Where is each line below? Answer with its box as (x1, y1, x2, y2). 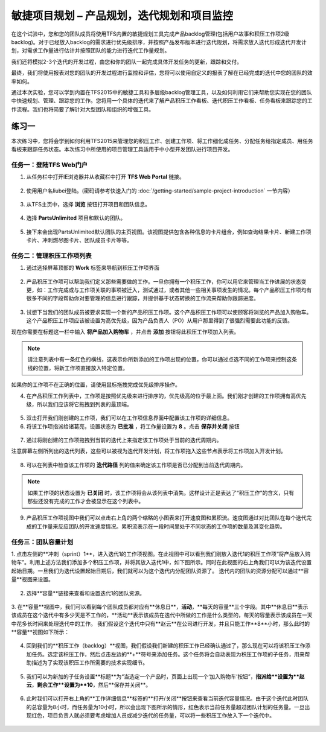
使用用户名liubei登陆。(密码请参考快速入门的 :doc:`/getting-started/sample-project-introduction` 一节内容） (26, 187, 294, 194)
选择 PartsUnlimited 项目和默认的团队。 (26, 214, 126, 221)
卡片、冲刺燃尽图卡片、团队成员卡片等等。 (26, 237, 132, 244)
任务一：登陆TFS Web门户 (11, 161, 88, 169)
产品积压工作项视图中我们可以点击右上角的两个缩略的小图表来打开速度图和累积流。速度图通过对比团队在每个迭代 (26, 514, 307, 521)
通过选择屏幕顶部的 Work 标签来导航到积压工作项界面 (26, 264, 160, 272)
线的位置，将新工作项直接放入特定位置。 (27, 364, 128, 371)
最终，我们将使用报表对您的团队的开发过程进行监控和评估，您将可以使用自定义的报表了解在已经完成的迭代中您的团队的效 (11, 69, 313, 77)
